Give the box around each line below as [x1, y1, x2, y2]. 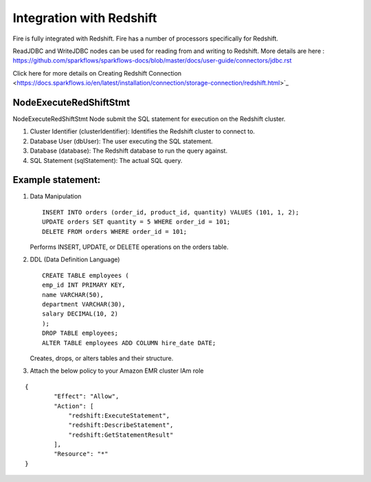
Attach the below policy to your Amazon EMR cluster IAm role [30, 366, 204, 375]
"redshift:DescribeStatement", [68, 421, 174, 429]
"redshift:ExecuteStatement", [68, 411, 170, 419]
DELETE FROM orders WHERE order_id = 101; [42, 228, 188, 235]
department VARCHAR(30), [42, 300, 126, 308]
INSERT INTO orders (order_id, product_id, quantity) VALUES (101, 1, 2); [42, 208, 300, 216]
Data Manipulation [30, 193, 82, 201]
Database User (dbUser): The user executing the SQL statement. [30, 137, 213, 145]
